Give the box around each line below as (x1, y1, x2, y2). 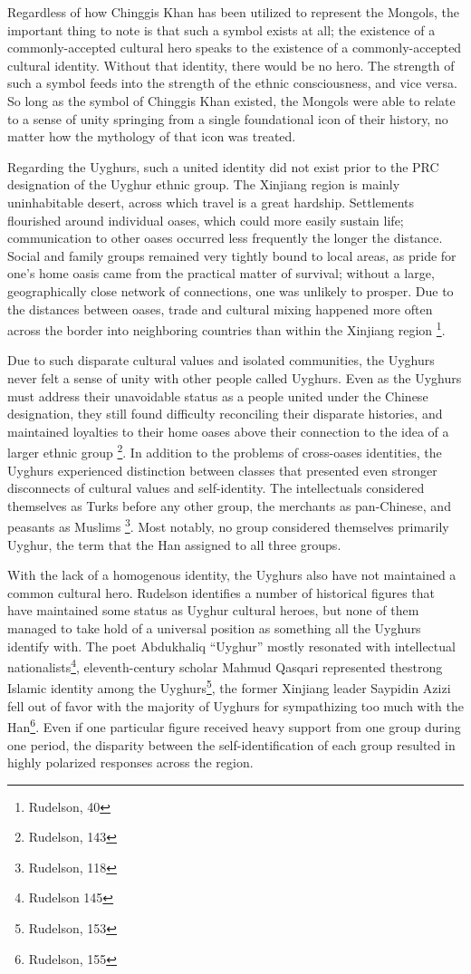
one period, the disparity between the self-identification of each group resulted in (7, 735, 456, 754)
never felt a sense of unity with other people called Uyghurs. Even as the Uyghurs (7, 368, 462, 387)
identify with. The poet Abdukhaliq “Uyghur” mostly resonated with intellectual (7, 636, 456, 655)
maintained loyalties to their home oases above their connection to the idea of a (7, 421, 449, 440)
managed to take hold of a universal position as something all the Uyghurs (7, 618, 421, 637)
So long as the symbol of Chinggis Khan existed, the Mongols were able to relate (7, 91, 456, 110)
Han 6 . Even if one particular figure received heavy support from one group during (7, 715, 461, 736)
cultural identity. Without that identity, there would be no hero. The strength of (7, 55, 455, 74)
